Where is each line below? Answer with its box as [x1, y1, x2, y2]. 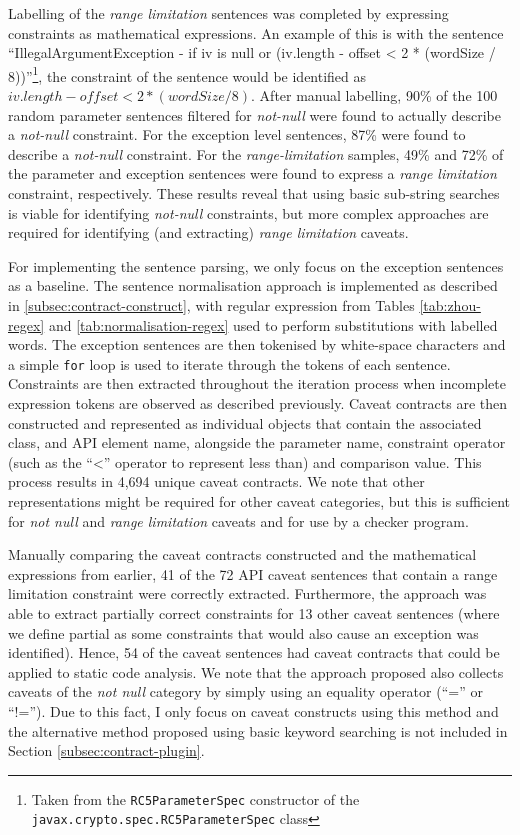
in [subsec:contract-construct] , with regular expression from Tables [8, 294, 415, 315]
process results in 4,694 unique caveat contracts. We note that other [8, 471, 425, 492]
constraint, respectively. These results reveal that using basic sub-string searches [8, 183, 500, 203]
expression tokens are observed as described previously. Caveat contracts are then [8, 393, 508, 413]
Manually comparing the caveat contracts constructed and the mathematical [8, 544, 477, 565]
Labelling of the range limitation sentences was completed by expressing [8, 3, 449, 23]
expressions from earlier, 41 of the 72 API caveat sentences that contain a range [8, 563, 498, 584]
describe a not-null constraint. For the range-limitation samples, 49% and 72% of [8, 143, 504, 164]
